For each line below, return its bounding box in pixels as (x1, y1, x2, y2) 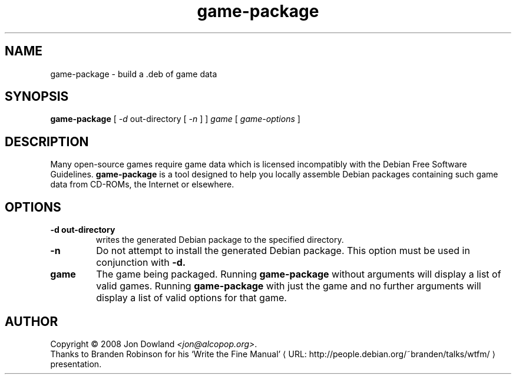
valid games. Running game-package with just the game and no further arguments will (96, 280, 481, 292)
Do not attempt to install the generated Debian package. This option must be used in (96, 245, 470, 257)
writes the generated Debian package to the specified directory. (95, 235, 344, 245)
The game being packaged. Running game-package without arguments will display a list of (96, 268, 501, 281)
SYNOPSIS (5, 89, 69, 104)
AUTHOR (5, 314, 58, 329)
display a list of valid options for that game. (96, 292, 287, 304)
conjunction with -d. (96, 256, 186, 269)
